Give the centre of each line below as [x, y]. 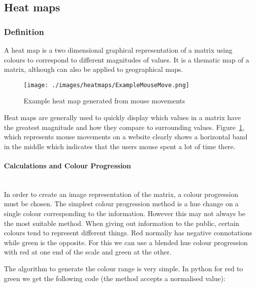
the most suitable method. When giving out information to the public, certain [122, 223]
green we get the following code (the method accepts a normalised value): [115, 278]
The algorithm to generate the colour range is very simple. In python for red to [124, 268]
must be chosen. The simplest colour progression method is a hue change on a [121, 204]
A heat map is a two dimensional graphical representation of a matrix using [118, 50]
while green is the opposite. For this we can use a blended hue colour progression [126, 242]
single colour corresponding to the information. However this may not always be [125, 213]
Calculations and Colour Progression [67, 165]
